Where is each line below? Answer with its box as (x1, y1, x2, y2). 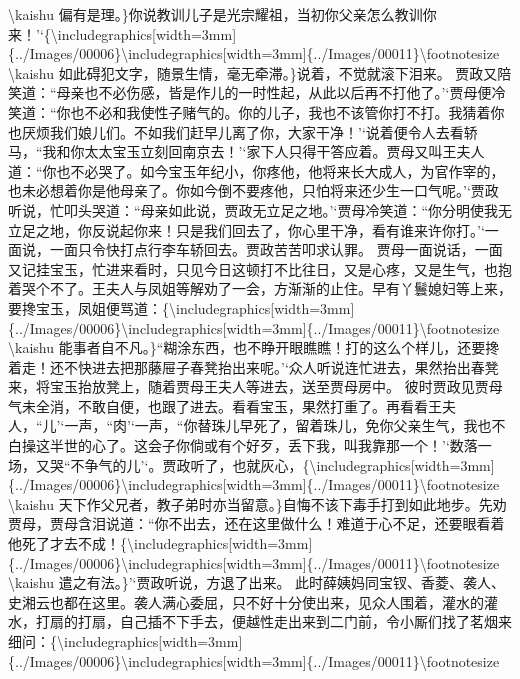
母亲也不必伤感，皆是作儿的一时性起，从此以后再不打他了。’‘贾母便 (56, 82, 492, 103)
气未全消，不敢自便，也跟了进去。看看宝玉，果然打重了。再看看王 (8, 395, 442, 416)
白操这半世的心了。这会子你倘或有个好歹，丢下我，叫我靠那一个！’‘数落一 (8, 435, 492, 456)
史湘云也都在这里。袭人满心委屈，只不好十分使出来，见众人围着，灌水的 (8, 591, 484, 612)
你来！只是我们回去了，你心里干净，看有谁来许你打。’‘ (133, 219, 485, 240)
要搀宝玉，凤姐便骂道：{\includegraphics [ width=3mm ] (8, 297, 355, 318)
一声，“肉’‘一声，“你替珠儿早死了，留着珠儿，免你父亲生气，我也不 (64, 415, 506, 436)
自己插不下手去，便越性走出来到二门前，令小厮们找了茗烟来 (119, 611, 512, 632)
